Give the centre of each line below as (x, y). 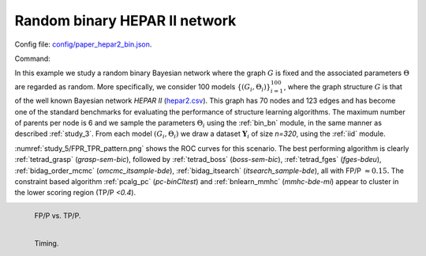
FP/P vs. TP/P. (58, 215)
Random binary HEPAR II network (125, 21)
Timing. (47, 243)
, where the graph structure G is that (343, 86)
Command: (32, 58)
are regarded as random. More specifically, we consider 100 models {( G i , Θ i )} (143, 87)
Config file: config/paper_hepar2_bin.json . (83, 44)
